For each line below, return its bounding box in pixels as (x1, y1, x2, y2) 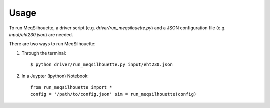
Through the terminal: (21, 50, 67, 56)
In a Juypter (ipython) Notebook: (21, 73, 89, 79)
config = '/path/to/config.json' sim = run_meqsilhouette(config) (30, 91, 197, 97)
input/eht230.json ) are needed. (9, 31, 73, 37)
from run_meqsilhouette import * (30, 84, 112, 90)
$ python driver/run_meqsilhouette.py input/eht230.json (30, 62, 173, 67)
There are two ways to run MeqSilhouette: (9, 41, 96, 47)
